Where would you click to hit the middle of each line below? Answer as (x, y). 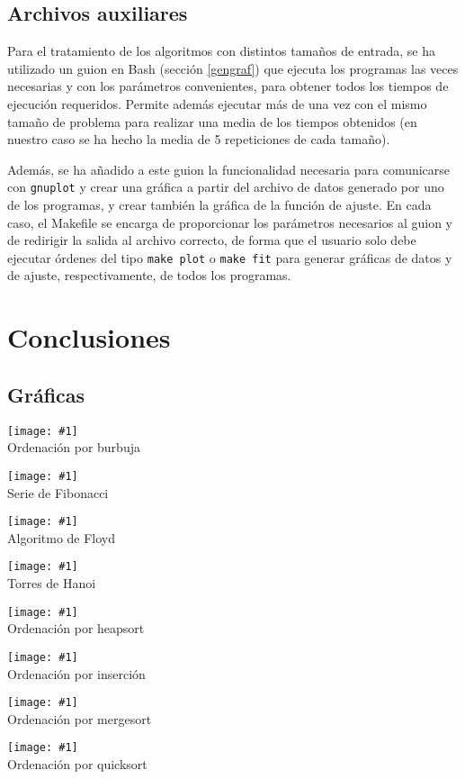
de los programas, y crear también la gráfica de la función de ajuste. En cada (219, 205)
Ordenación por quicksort (77, 764)
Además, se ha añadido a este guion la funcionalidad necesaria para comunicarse (229, 169)
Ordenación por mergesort (80, 718)
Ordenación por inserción (76, 673)
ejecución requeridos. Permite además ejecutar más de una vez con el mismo (217, 103)
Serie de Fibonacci (58, 492)
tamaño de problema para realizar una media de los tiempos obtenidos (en (212, 121)
